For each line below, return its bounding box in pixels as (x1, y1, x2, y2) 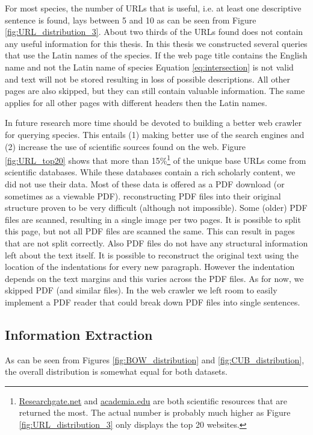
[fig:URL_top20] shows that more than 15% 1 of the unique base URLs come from (5, 152, 306, 166)
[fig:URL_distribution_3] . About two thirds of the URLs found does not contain (5, 25, 303, 38)
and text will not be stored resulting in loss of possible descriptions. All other (5, 72, 291, 85)
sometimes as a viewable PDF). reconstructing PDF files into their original (5, 189, 281, 202)
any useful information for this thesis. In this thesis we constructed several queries (5, 37, 308, 49)
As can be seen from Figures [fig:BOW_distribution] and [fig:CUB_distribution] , (5, 353, 305, 366)
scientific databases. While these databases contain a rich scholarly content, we (5, 166, 296, 178)
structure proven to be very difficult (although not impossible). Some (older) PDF (5, 201, 308, 214)
